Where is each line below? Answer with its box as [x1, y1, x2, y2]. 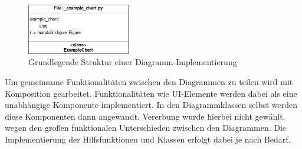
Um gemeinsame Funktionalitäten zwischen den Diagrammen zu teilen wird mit [5, 75, 293, 87]
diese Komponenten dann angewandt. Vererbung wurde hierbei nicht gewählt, [5, 110, 285, 122]
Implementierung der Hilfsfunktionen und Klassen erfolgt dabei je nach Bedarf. [5, 133, 291, 145]
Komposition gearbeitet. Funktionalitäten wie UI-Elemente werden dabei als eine [5, 87, 297, 99]
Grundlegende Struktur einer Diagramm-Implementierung [28, 56, 237, 68]
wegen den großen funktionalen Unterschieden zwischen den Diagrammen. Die [5, 121, 287, 134]
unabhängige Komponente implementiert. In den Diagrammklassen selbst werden [5, 99, 298, 111]
